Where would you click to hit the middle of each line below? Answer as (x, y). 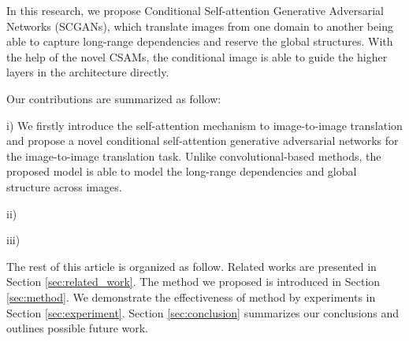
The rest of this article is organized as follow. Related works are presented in (191, 266)
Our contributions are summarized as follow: (114, 98)
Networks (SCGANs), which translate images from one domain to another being (200, 26)
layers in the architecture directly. (88, 72)
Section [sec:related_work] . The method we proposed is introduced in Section (193, 282)
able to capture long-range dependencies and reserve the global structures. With (200, 41)
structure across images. (64, 186)
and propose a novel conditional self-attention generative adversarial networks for (203, 141)
